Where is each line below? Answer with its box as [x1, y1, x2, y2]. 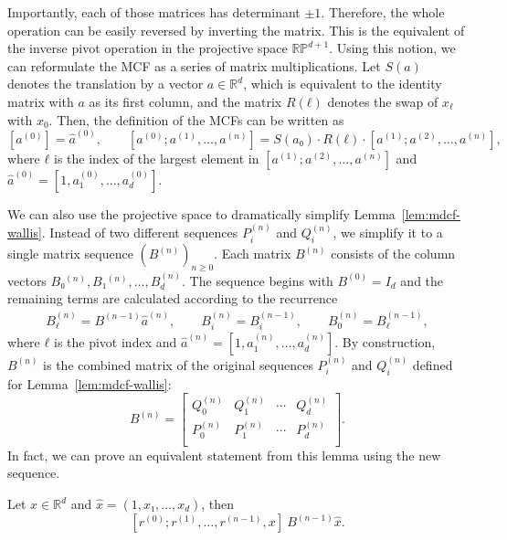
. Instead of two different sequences [41, 223, 238, 242]
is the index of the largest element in [53, 148, 259, 167]
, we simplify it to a [333, 223, 443, 242]
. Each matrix [214, 244, 291, 263]
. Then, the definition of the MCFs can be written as [48, 110, 344, 129]
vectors [7, 270, 47, 290]
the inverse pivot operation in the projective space [7, 38, 288, 58]
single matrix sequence [7, 244, 133, 263]
